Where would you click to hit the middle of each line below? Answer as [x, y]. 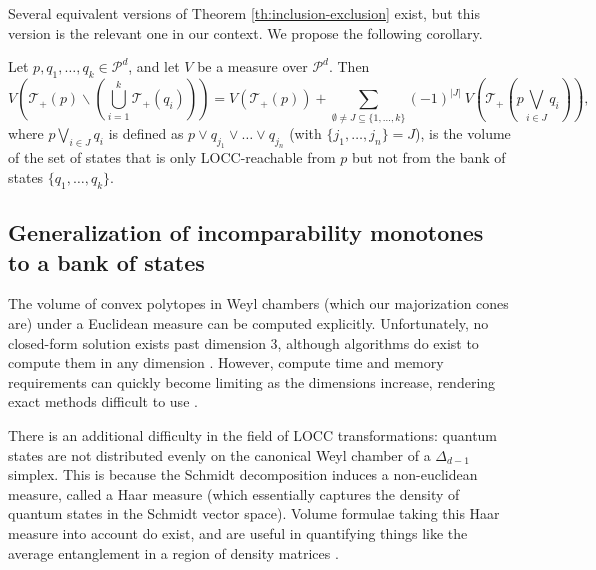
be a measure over [252, 66]
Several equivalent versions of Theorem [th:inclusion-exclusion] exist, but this [244, 13]
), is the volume [463, 132]
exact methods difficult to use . [103, 401]
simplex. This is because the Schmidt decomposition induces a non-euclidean [243, 474]
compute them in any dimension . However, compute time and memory [226, 362]
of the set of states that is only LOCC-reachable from [172, 157]
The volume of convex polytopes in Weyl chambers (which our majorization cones [258, 303]
